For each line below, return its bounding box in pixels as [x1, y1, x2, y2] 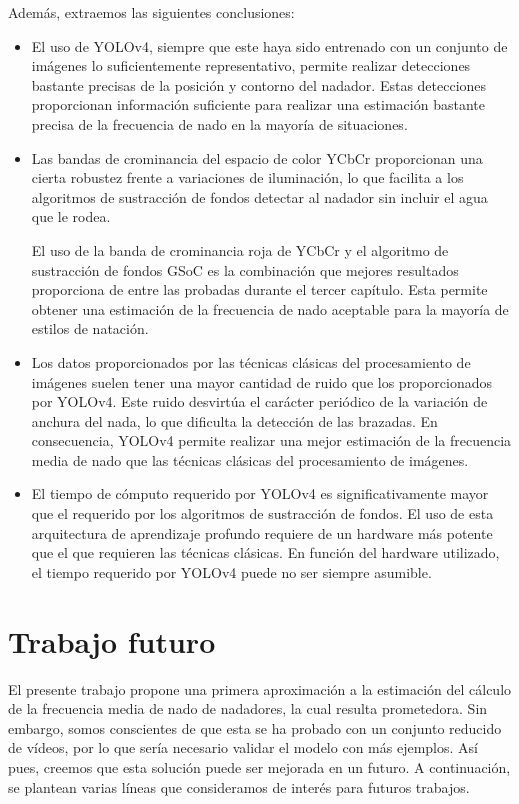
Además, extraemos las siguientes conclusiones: [8, 2, 295, 22]
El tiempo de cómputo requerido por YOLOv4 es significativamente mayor [31, 483, 489, 504]
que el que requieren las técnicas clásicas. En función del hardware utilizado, [31, 542, 500, 563]
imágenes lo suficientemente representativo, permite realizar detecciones [31, 55, 471, 76]
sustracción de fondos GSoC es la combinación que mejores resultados [31, 259, 459, 280]
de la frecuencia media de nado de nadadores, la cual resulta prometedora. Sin [8, 698, 488, 719]
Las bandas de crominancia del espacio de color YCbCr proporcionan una [31, 147, 483, 168]
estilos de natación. [31, 318, 149, 339]
